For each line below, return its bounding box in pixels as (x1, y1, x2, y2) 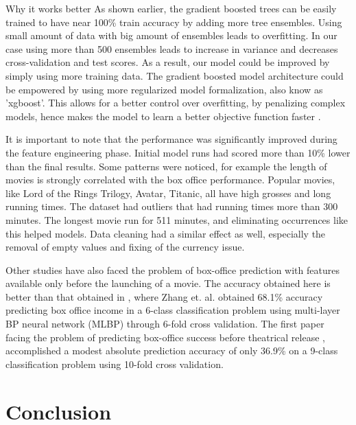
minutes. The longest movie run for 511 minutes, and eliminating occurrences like (5, 212, 348, 227)
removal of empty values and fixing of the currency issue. (5, 240, 245, 254)
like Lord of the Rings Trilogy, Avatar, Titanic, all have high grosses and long (5, 185, 331, 200)
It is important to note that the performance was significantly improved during (5, 132, 337, 146)
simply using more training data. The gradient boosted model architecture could (5, 68, 344, 82)
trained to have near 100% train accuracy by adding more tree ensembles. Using (5, 14, 342, 29)
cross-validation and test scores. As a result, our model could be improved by (5, 55, 330, 69)
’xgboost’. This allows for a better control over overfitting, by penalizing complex (5, 95, 346, 110)
